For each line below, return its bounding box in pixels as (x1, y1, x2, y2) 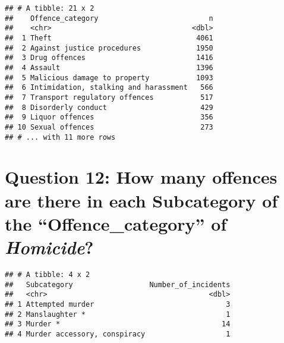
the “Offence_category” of (5, 211, 227, 235)
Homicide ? (5, 234, 94, 259)
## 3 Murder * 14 (5, 320, 231, 329)
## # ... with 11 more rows (5, 133, 116, 141)
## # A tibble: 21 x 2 (5, 4, 94, 12)
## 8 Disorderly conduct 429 (5, 103, 213, 112)
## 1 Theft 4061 (5, 33, 213, 42)
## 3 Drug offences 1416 (5, 54, 213, 62)
